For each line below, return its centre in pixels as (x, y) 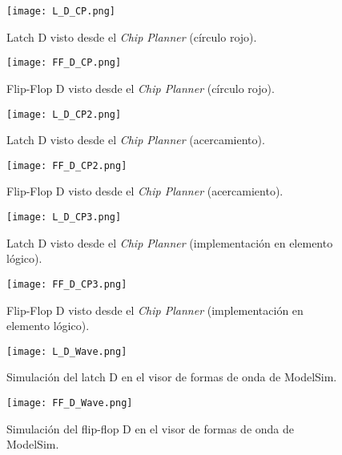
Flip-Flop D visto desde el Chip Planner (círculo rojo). (141, 88)
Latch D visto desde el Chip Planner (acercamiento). (136, 140)
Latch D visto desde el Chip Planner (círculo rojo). (132, 36)
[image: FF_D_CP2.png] (67, 165)
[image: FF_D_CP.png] (64, 63)
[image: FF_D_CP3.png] (67, 284)
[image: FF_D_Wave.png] (70, 403)
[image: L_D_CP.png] (61, 11)
